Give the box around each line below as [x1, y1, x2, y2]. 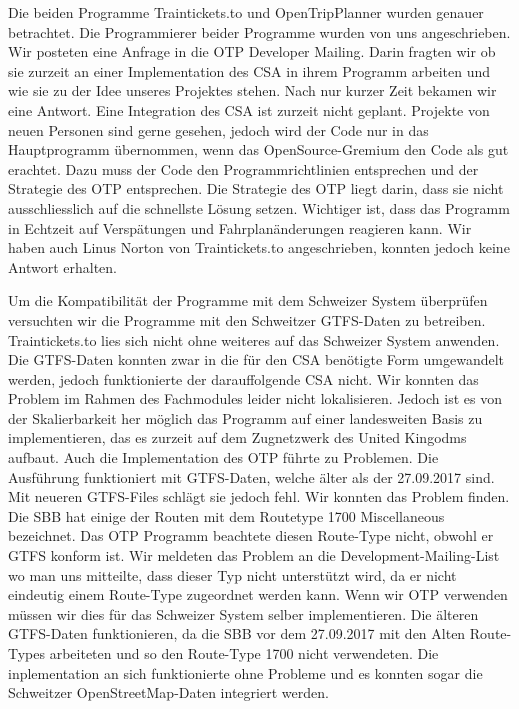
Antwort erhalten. [8, 256, 117, 277]
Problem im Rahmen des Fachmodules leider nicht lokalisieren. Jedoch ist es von [8, 388, 502, 409]
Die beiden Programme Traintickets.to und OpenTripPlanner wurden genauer [8, 2, 484, 22]
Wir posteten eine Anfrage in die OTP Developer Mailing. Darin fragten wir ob [8, 41, 496, 62]
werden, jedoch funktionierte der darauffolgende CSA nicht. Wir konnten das [8, 368, 479, 389]
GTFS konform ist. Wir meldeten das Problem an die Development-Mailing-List [8, 545, 500, 566]
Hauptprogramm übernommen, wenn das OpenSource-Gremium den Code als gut [8, 139, 509, 160]
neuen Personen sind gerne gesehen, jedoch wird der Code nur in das [8, 119, 429, 140]
